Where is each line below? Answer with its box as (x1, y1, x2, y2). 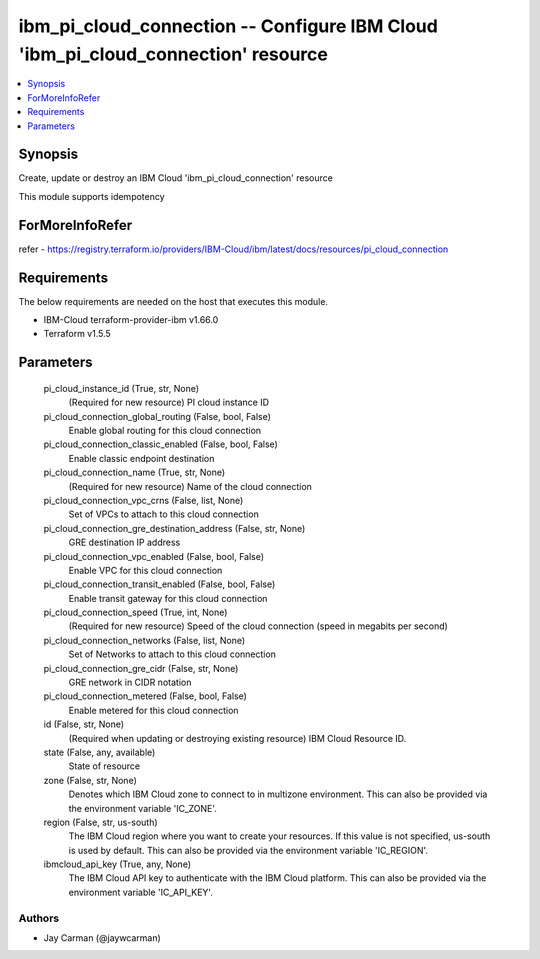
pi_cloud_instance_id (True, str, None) (43, 382, 200, 394)
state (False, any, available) (43, 746, 156, 758)
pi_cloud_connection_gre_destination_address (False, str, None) (43, 522, 306, 534)
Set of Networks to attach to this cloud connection (68, 648, 277, 660)
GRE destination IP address (68, 536, 181, 549)
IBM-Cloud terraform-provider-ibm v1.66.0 (43, 314, 219, 326)
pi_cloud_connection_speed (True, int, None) (43, 606, 228, 619)
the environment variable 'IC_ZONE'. (68, 802, 217, 814)
